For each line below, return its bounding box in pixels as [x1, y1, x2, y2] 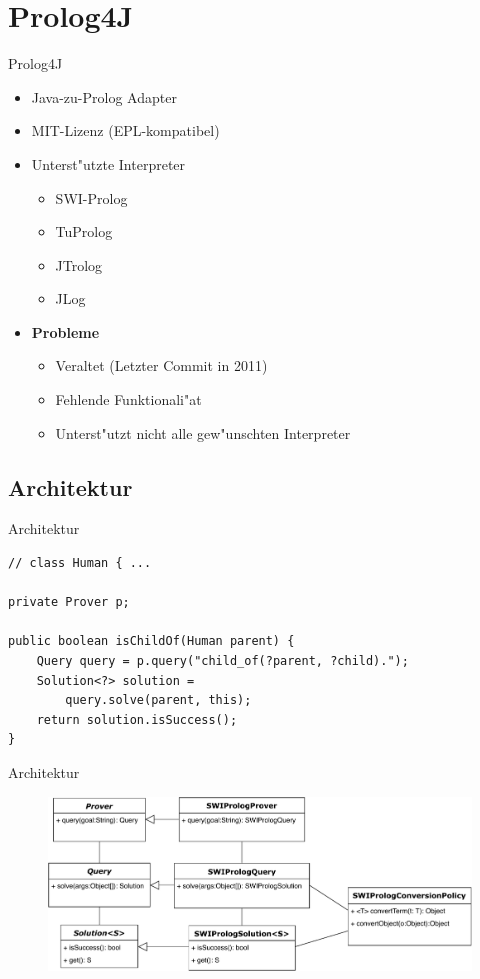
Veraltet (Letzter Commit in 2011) [55, 355, 268, 376]
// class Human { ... [8, 556, 152, 571]
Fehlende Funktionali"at [55, 389, 202, 410]
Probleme [31, 321, 100, 342]
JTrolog [55, 254, 103, 275]
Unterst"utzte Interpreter [31, 153, 186, 174]
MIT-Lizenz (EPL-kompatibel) [31, 120, 220, 141]
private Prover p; [8, 595, 130, 610]
